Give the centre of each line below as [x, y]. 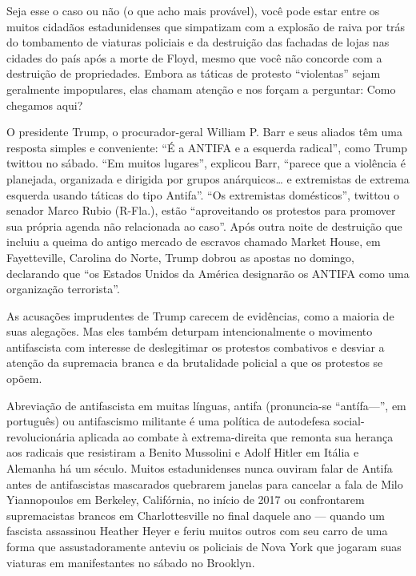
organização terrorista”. [63, 289]
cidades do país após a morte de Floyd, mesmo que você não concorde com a [194, 57]
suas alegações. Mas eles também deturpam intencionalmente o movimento [190, 331]
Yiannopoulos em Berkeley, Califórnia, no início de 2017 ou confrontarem [186, 499]
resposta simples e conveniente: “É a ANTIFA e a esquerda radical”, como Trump [207, 147]
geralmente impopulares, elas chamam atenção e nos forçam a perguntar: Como [201, 89]
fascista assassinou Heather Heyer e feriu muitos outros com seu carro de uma [197, 531]
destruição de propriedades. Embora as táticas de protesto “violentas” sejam [194, 73]
